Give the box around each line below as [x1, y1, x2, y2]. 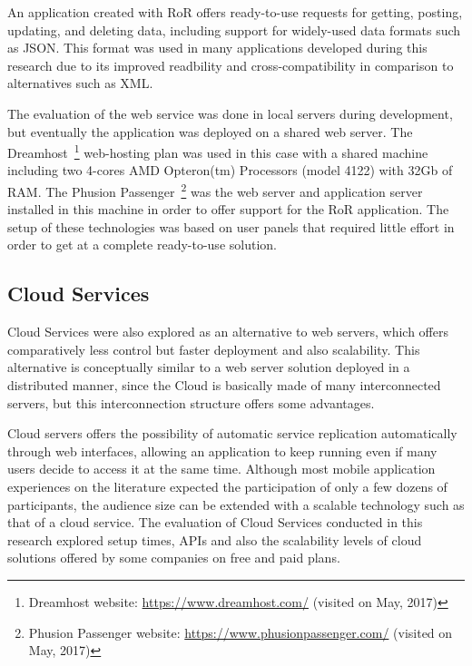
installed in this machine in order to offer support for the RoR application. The [7, 200, 449, 219]
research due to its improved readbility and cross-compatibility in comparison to [7, 55, 454, 74]
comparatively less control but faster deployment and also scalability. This [7, 339, 420, 358]
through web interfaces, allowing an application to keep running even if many [7, 441, 438, 460]
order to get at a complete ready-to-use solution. [7, 235, 277, 254]
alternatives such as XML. [7, 73, 153, 93]
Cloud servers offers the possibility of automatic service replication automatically [7, 424, 457, 443]
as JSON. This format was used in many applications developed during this [7, 38, 428, 57]
